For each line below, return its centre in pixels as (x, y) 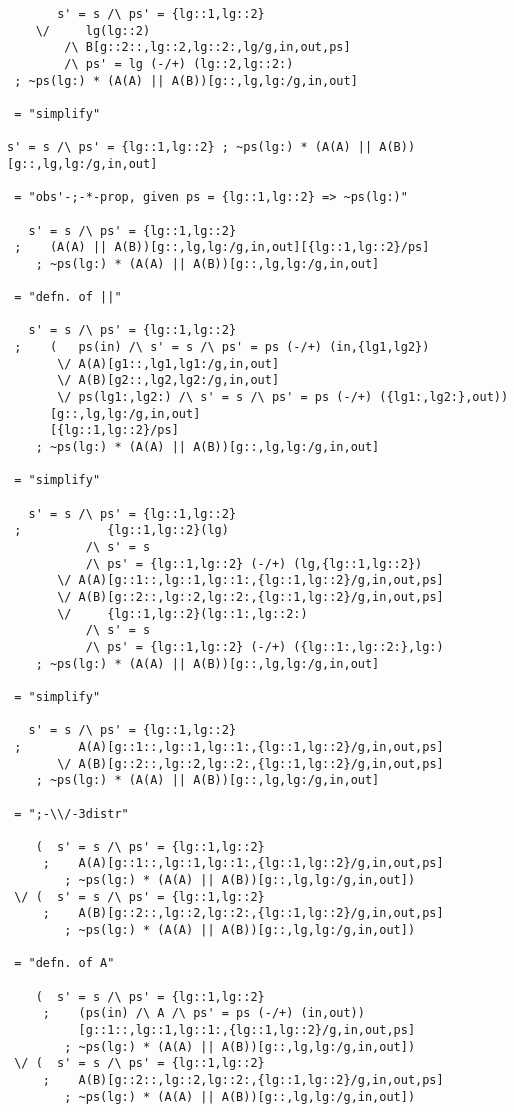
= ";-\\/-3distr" (71, 813)
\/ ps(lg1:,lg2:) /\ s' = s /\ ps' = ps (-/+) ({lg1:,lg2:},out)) (283, 397)
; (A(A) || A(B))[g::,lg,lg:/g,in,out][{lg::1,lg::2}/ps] (222, 247)
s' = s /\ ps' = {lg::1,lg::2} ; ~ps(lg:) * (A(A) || (190, 147)
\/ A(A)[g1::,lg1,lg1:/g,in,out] (168, 363)
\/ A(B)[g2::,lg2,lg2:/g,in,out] (168, 380)
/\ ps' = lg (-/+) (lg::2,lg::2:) (179, 63)
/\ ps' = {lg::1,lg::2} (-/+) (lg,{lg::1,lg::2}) (254, 563)
